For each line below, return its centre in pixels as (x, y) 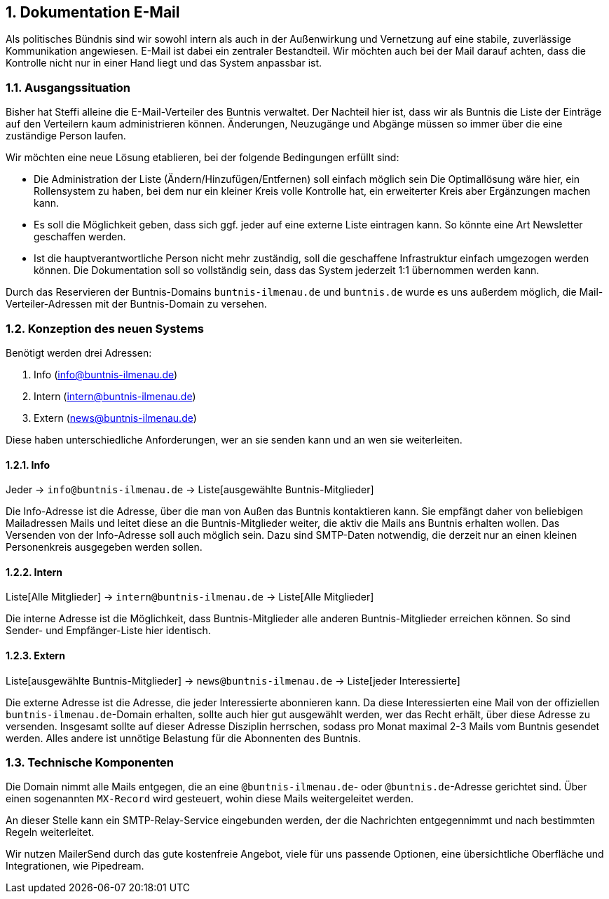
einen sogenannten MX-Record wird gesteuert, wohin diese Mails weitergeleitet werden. (210, 799)
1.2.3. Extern (35, 655)
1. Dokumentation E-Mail (93, 12)
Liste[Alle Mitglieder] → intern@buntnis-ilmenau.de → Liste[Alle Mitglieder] (190, 597)
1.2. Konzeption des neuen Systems (105, 328)
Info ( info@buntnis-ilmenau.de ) (106, 374)
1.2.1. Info (28, 465)
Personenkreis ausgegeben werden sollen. (104, 547)
